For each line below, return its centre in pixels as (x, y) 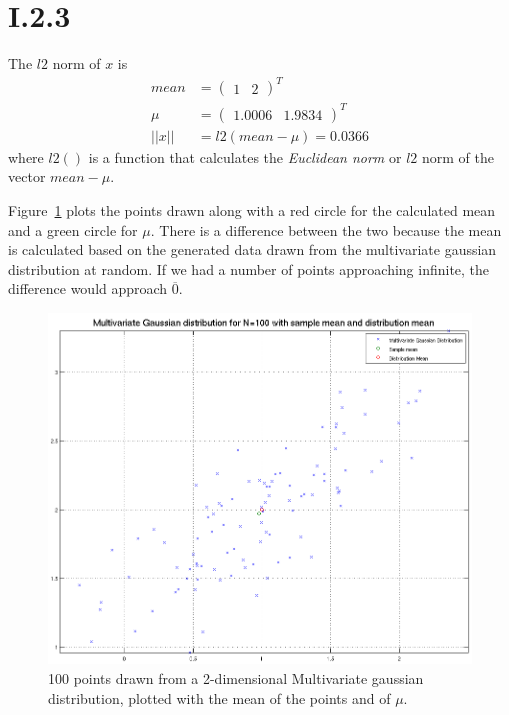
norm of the (457, 156)
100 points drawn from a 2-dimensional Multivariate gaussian (236, 678)
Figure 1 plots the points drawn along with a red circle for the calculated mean (252, 210)
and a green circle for (73, 229)
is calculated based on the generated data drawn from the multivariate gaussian (252, 249)
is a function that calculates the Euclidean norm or (245, 156)
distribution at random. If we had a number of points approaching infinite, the (249, 268)
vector (27, 176)
